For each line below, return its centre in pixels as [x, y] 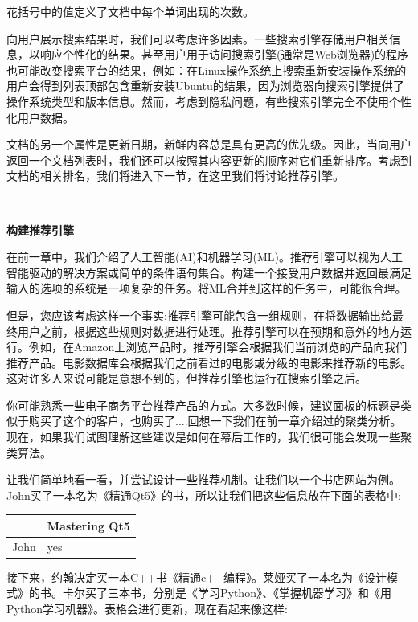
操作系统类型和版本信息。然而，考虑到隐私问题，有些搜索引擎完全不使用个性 [209, 101]
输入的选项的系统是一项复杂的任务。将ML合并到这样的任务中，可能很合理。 [207, 288]
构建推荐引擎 [40, 229]
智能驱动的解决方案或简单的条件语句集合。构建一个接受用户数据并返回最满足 [209, 272]
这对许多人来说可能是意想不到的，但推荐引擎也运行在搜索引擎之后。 [186, 378]
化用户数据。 [40, 117]
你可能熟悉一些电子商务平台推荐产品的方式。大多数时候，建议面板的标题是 [203, 405]
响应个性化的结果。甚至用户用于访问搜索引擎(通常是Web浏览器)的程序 [224, 54]
